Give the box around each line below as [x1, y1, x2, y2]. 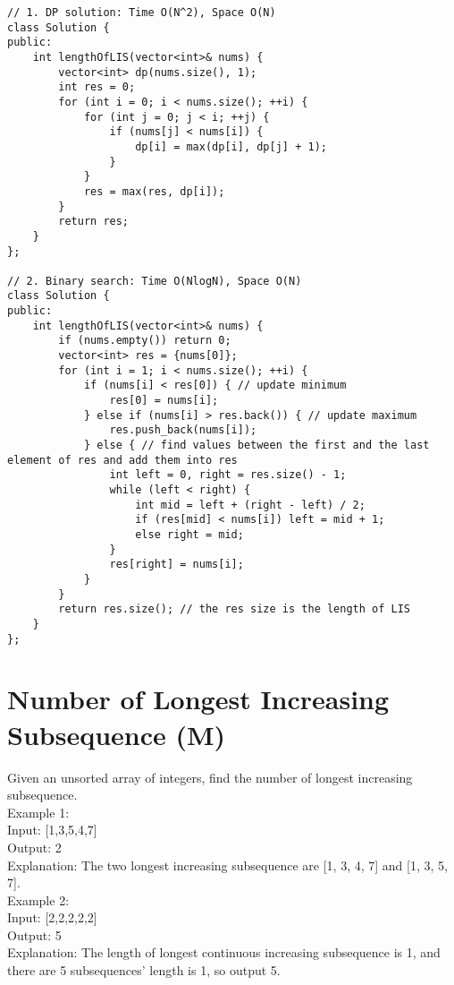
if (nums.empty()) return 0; [58, 334, 231, 347]
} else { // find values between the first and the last [83, 439, 430, 452]
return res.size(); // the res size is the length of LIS [58, 603, 411, 616]
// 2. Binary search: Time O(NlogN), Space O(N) [7, 274, 302, 287]
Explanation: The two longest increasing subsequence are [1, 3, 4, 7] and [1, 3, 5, [7, 855, 448, 874]
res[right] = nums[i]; [109, 558, 244, 571]
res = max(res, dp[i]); [83, 184, 225, 198]
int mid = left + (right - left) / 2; [135, 498, 366, 511]
